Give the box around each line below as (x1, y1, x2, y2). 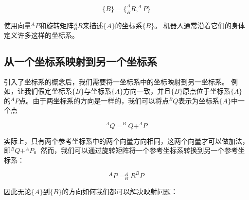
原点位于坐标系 (182, 86, 231, 96)
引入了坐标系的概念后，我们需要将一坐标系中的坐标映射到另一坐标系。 (4, 76, 229, 86)
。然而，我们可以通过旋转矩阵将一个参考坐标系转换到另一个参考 (34, 145, 238, 155)
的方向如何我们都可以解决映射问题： (62, 186, 178, 196)
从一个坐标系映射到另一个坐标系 (4, 53, 157, 68)
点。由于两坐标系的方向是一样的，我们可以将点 (19, 95, 169, 105)
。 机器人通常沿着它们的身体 (154, 20, 245, 31)
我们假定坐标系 (24, 86, 72, 96)
